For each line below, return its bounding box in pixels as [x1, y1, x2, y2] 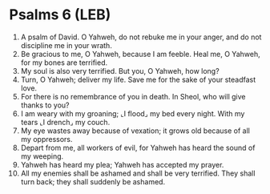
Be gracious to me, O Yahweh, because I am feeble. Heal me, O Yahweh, [20, 49, 260, 59]
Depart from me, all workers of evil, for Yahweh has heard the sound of [20, 143, 256, 152]
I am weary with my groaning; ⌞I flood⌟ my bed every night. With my [20, 108, 245, 118]
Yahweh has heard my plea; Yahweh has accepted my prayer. [20, 160, 224, 169]
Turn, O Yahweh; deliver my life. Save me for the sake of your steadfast [20, 75, 256, 84]
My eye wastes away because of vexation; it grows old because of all [20, 126, 251, 135]
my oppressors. [20, 134, 73, 143]
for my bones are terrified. [20, 58, 107, 67]
